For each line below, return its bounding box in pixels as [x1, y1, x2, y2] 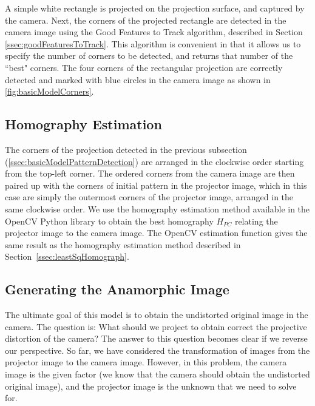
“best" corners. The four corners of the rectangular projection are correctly [5, 61, 283, 73]
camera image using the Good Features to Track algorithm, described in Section [5, 25, 303, 38]
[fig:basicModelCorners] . [5, 85, 94, 98]
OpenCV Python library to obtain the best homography [5, 214, 214, 227]
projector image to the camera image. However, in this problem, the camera [5, 356, 287, 368]
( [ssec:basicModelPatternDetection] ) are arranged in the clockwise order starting [5, 155, 304, 167]
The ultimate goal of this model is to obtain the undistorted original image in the [5, 308, 308, 321]
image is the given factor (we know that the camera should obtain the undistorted [5, 368, 310, 381]
